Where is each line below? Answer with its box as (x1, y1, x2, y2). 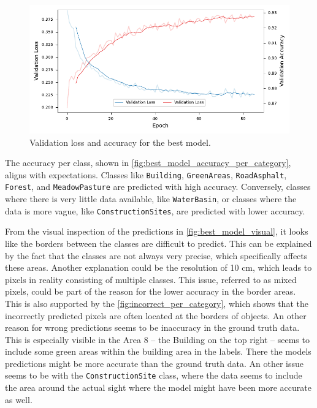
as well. (5, 393, 32, 406)
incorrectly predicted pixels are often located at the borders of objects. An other (5, 309, 307, 322)
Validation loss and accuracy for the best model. (29, 135, 211, 148)
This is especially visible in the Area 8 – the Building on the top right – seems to (5, 333, 310, 346)
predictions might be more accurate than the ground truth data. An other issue (5, 357, 304, 369)
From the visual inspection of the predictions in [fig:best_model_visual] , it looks (5, 225, 308, 238)
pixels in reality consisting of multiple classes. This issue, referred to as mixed (5, 273, 297, 285)
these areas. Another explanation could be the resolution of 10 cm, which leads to (5, 261, 312, 274)
